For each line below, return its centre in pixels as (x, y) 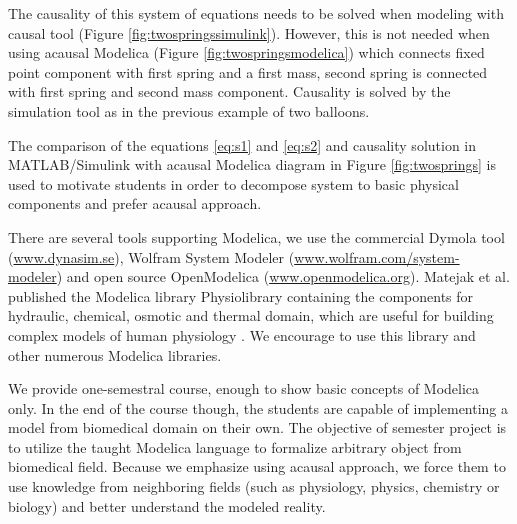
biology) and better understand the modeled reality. (167, 505)
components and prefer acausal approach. (135, 203)
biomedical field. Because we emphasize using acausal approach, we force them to (257, 466)
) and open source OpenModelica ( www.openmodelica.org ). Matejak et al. (283, 276)
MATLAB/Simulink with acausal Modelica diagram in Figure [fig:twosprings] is (252, 164)
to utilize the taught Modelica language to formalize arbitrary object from (235, 446)
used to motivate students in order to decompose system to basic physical (233, 183)
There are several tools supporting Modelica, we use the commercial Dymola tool (256, 236)
